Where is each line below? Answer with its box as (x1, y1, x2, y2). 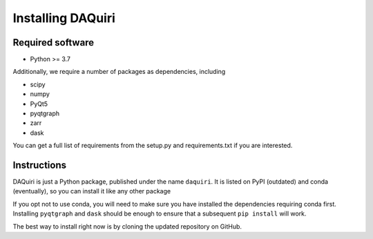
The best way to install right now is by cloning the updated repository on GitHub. (12, 222, 242, 231)
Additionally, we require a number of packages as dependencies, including (12, 68, 226, 76)
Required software (12, 37, 95, 48)
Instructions (12, 160, 67, 171)
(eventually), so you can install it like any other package (12, 187, 171, 195)
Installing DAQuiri (12, 10, 115, 26)
